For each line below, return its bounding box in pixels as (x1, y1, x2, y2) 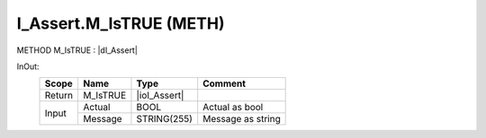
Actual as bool (202, 101, 264, 114)
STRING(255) (136, 113, 193, 125)
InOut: (16, 61, 40, 72)
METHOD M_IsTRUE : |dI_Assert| (16, 45, 139, 56)
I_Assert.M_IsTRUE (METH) (16, 13, 225, 33)
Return (44, 90, 74, 102)
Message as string (202, 113, 281, 125)
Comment (202, 77, 247, 90)
